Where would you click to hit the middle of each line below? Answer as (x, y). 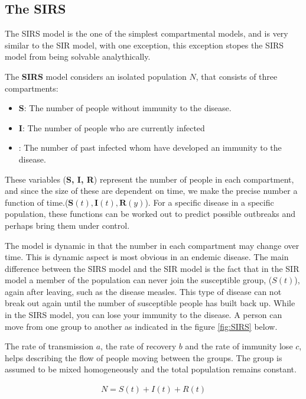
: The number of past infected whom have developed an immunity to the (150, 147)
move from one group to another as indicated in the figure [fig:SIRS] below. (141, 326)
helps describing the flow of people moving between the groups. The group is (144, 357)
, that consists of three (237, 76)
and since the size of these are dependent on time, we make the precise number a (151, 191)
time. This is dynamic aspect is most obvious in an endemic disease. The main (147, 257)
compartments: (32, 88)
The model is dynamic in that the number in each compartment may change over (152, 245)
